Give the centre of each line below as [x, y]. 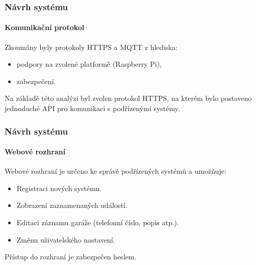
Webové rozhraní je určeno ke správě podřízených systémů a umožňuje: [116, 171]
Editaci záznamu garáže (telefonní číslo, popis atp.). [98, 222]
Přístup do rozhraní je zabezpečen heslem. [71, 257]
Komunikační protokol [45, 27]
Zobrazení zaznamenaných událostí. [72, 205]
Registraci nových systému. [59, 188]
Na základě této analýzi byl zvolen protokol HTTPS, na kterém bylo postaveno [128, 98]
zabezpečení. [36, 81]
